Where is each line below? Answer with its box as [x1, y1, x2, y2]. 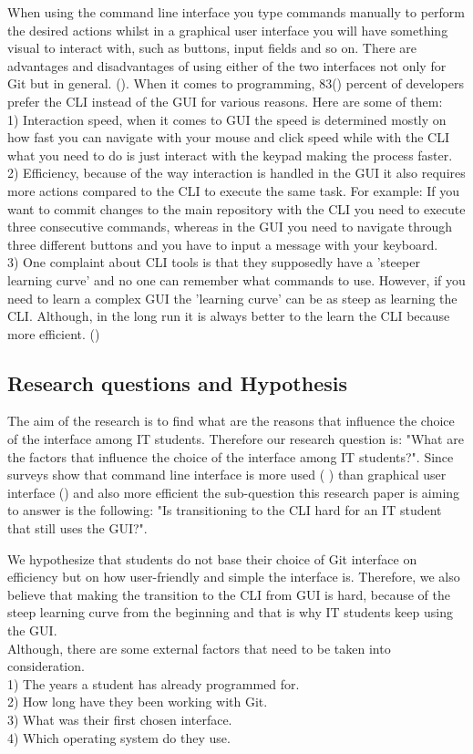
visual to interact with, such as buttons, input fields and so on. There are [7, 38, 416, 57]
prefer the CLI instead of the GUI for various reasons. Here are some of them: [7, 91, 443, 110]
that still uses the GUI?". [7, 519, 148, 538]
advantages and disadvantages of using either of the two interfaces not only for [7, 56, 447, 75]
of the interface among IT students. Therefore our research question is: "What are [7, 429, 464, 449]
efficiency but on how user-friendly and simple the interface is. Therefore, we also [7, 567, 460, 586]
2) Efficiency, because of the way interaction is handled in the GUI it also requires [7, 163, 466, 182]
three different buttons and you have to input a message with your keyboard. [7, 234, 438, 253]
